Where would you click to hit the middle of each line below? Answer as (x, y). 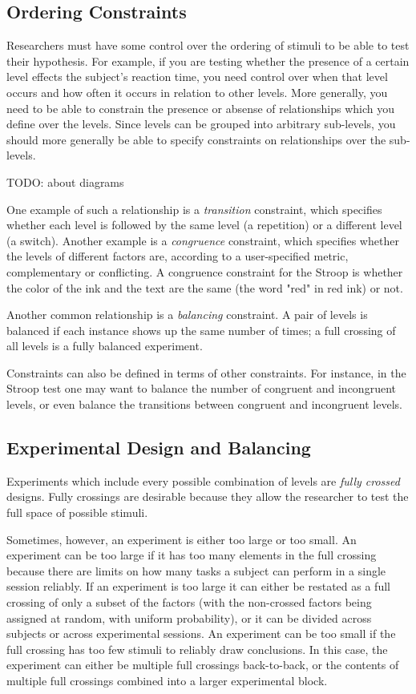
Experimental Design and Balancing (159, 448)
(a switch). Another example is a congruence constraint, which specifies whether (203, 240)
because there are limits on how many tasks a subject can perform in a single (196, 570)
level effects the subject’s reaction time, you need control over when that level (197, 77)
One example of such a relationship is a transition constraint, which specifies (194, 209)
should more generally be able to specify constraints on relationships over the (196, 139)
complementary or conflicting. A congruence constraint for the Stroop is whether (205, 271)
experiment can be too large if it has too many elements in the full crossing (192, 555)
